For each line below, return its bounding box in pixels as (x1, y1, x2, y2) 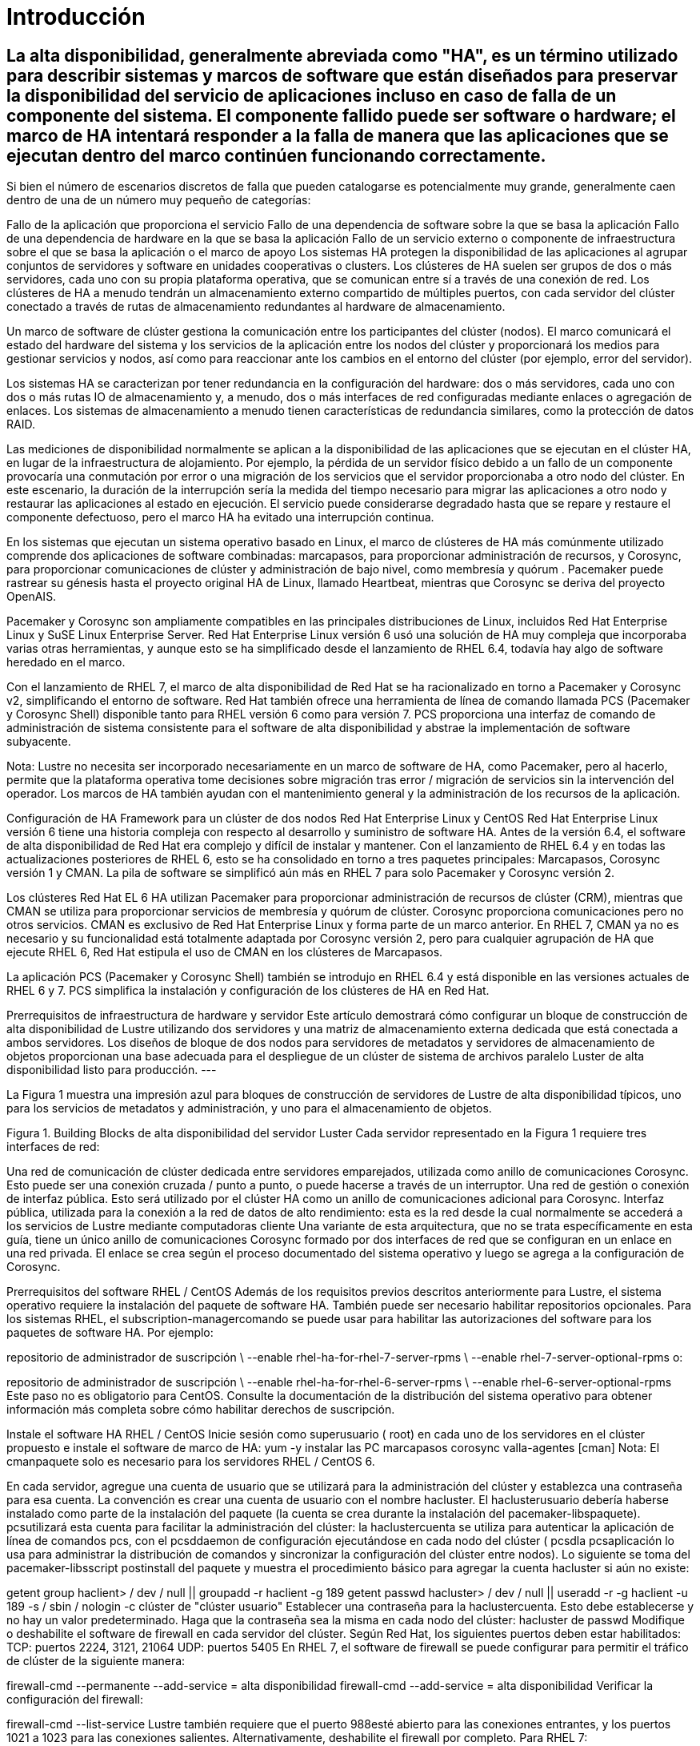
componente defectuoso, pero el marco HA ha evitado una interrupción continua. (6, 510, 434, 525)
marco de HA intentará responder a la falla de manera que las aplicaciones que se (6, 125, 669, 146)
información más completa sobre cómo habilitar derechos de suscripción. (6, 1402, 395, 1417)
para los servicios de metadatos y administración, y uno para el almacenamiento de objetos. (6, 1101, 492, 1116)
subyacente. (6, 734, 71, 749)
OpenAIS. (6, 589, 57, 604)
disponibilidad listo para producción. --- (6, 1063, 217, 1077)
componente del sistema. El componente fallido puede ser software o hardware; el (6, 105, 676, 126)
